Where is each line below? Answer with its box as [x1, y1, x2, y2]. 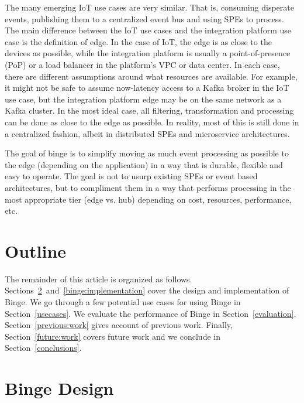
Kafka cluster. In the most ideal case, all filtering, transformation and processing [5, 104, 294, 117]
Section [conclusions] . [5, 341, 82, 354]
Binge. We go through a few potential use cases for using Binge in [5, 296, 241, 308]
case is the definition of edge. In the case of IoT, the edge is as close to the [5, 35, 272, 47]
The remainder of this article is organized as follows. [5, 272, 192, 285]
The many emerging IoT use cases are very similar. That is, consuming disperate [5, 1, 294, 13]
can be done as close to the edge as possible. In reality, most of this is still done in [5, 115, 299, 128]
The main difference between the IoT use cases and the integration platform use [5, 24, 291, 36]
